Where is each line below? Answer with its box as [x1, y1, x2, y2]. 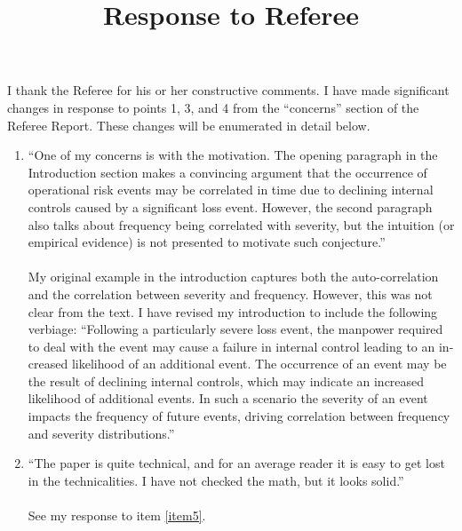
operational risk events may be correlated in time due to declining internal [28, 180, 434, 199]
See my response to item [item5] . [28, 506, 206, 525]
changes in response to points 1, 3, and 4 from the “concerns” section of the [7, 98, 419, 116]
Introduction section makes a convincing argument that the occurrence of [28, 162, 427, 181]
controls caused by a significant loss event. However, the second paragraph [28, 197, 433, 216]
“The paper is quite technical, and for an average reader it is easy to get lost [28, 454, 445, 472]
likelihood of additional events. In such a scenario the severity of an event [28, 389, 428, 408]
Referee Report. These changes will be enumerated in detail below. [7, 115, 370, 134]
